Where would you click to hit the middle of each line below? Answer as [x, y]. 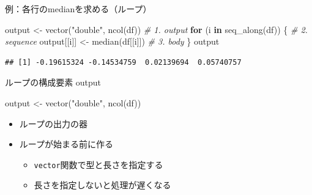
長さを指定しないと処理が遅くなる [102, 185]
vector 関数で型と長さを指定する [98, 164]
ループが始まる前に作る [66, 144]
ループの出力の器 [53, 123]
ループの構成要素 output [53, 82]
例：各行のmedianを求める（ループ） [78, 9]
